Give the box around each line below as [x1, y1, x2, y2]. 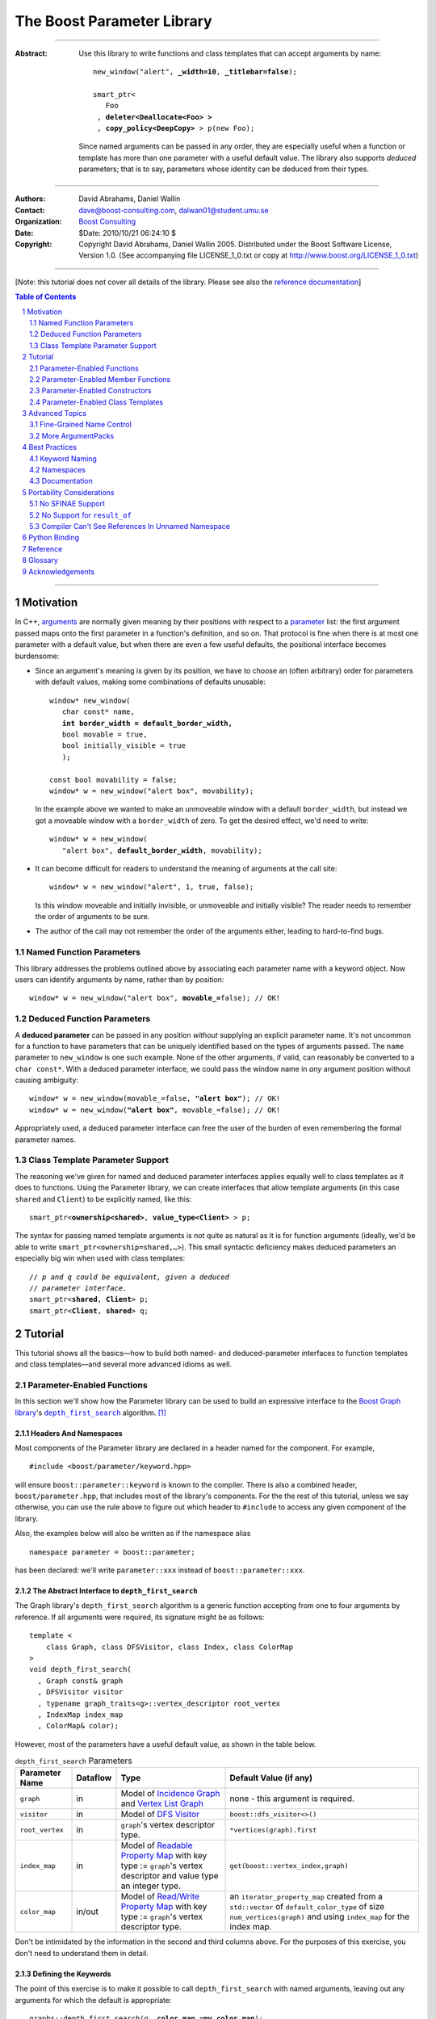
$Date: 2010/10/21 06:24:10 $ [78, 228, 177, 237]
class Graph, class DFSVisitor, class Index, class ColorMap [45, 1642, 294, 1652]
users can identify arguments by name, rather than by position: [15, 974, 224, 984]
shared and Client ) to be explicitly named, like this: [15, 1194, 192, 1203]
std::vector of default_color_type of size [229, 1901, 385, 1912]
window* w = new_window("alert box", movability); [49, 786, 254, 795]
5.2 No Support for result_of [29, 510, 132, 520]
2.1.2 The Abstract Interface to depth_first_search [15, 1586, 198, 1596]
